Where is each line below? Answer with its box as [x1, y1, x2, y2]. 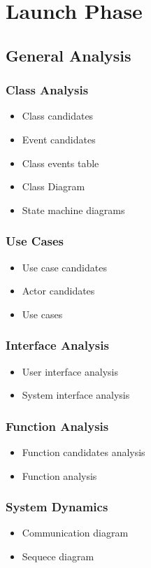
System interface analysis [22, 388, 130, 402]
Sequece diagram [22, 548, 94, 563]
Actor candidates [22, 283, 95, 298]
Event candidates [22, 132, 96, 146]
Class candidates [22, 108, 94, 123]
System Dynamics [6, 498, 108, 516]
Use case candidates [22, 260, 107, 274]
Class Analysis [6, 81, 89, 99]
